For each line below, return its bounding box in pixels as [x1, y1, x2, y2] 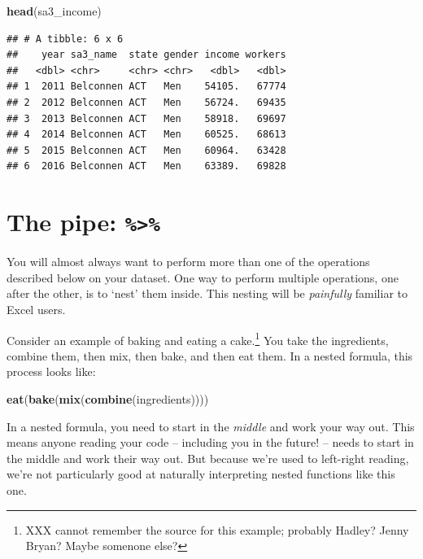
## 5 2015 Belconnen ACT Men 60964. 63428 [7, 144, 286, 156]
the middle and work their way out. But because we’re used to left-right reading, [7, 449, 409, 466]
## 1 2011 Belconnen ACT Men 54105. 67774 [7, 81, 286, 93]
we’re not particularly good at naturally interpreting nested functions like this [7, 465, 395, 483]
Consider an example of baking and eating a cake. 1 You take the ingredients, [7, 329, 389, 348]
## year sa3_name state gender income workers [7, 49, 286, 61]
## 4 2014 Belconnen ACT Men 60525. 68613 [7, 129, 286, 141]
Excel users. [7, 300, 66, 317]
